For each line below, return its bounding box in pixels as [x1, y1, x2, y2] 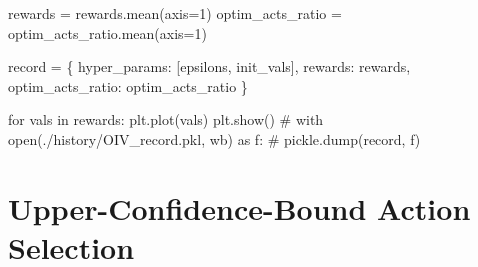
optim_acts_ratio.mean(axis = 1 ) [8, 22, 207, 43]
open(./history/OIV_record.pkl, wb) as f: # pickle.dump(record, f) [8, 128, 421, 149]
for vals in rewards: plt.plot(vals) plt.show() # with [8, 109, 324, 130]
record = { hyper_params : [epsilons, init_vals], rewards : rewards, [8, 56, 411, 77]
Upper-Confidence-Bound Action [8, 187, 471, 228]
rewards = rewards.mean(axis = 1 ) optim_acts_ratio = [8, 3, 342, 23]
